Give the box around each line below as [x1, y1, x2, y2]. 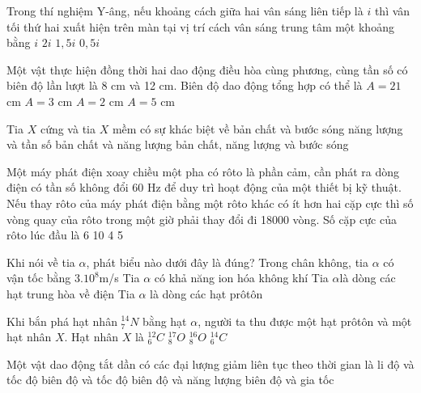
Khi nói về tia [6, 253, 75, 270]
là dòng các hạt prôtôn [150, 285, 263, 302]
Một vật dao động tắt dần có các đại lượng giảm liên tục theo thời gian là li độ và [6, 355, 415, 372]
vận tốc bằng [6, 269, 71, 286]
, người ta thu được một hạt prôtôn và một [198, 312, 412, 329]
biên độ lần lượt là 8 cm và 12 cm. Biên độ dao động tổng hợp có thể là [6, 77, 363, 94]
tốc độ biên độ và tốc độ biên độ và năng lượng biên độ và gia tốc [6, 371, 334, 388]
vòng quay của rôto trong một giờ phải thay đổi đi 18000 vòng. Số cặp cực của [6, 210, 397, 227]
